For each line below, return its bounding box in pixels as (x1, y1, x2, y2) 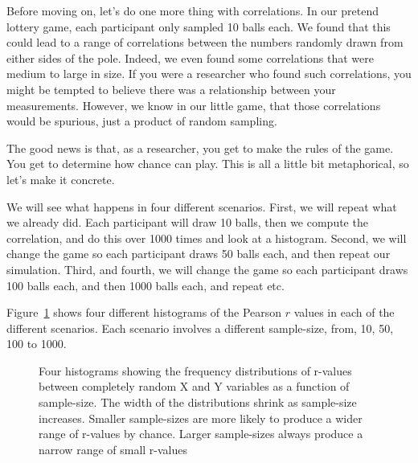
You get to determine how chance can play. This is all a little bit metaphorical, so (6, 155, 409, 172)
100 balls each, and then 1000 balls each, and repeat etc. (6, 277, 285, 293)
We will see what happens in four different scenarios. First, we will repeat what (6, 198, 397, 215)
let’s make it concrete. (6, 170, 115, 187)
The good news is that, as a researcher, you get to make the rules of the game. (6, 139, 394, 156)
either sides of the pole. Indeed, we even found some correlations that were (6, 49, 374, 66)
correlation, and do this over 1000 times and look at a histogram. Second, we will (6, 229, 407, 246)
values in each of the (293, 304, 395, 321)
